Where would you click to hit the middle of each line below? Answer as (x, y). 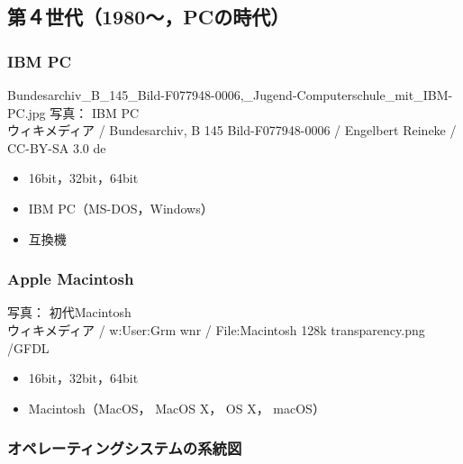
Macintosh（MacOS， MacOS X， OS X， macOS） (177, 408)
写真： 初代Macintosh (69, 312)
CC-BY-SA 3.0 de (57, 147)
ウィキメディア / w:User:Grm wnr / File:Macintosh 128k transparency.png (216, 329)
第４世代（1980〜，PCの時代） (149, 17)
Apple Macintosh (71, 279)
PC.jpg (27, 112)
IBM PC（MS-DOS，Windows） (121, 208)
